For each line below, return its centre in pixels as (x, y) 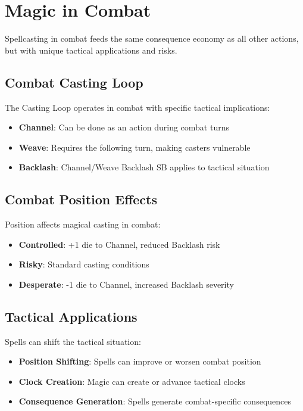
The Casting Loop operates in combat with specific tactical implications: (138, 107)
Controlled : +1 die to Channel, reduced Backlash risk (119, 244)
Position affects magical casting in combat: (83, 224)
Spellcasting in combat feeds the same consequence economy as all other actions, (152, 38)
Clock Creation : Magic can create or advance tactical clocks (132, 381)
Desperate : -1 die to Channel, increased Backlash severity (126, 284)
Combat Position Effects (81, 199)
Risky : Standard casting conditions (84, 264)
